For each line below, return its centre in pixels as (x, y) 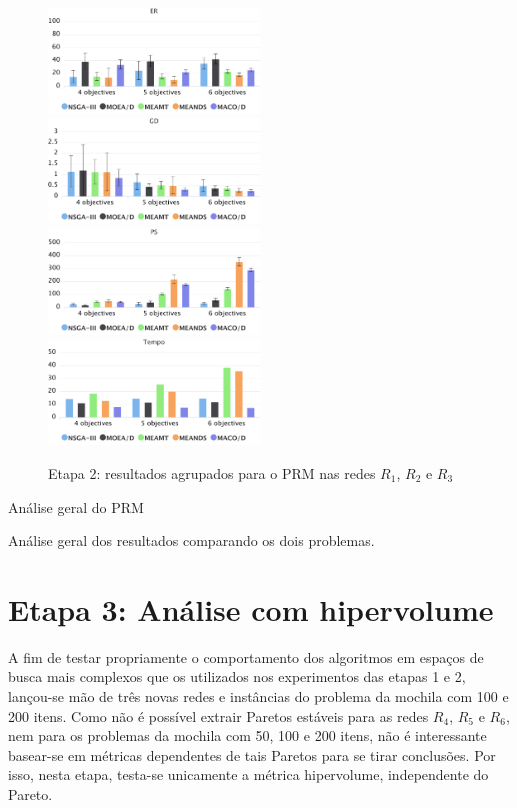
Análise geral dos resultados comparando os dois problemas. (191, 540)
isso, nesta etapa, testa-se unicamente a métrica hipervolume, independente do (248, 774)
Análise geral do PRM (76, 506)
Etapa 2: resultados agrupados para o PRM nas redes (212, 472)
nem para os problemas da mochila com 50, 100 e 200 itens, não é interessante (247, 735)
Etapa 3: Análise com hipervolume (251, 608)
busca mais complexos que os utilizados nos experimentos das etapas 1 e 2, (237, 676)
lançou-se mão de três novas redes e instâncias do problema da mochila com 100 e (258, 696)
